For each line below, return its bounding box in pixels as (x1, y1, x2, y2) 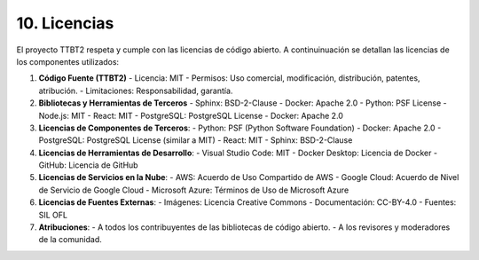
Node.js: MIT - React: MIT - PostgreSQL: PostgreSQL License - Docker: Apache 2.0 (38, 110, 343, 121)
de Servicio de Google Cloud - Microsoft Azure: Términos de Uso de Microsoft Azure (38, 185, 349, 195)
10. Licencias (16, 13, 114, 33)
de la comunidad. (38, 234, 102, 245)
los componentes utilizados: (16, 56, 120, 67)
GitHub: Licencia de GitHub (38, 160, 138, 170)
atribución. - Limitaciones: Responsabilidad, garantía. (38, 85, 233, 96)
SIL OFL (38, 209, 68, 220)
